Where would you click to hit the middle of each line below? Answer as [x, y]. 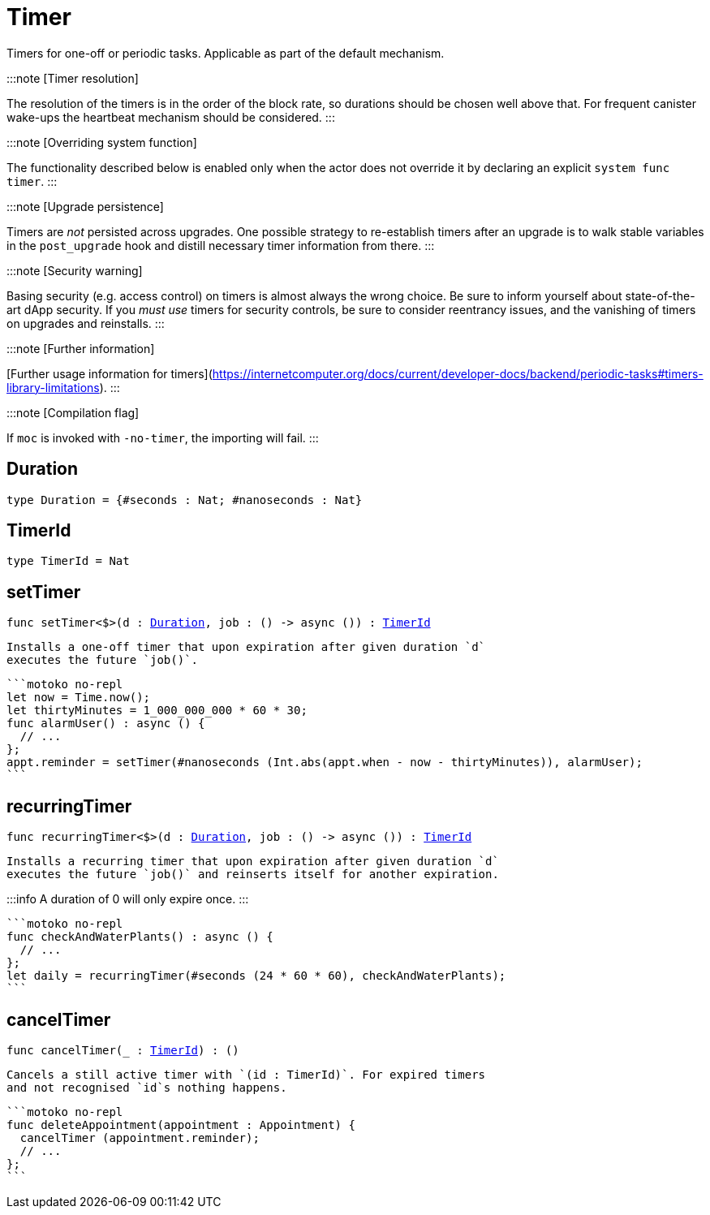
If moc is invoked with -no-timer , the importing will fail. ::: [163, 437]
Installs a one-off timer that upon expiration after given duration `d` [246, 647]
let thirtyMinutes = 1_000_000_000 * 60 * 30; [157, 711]
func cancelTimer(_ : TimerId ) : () [123, 1050]
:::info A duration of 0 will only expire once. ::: [128, 899]
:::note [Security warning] [75, 270]
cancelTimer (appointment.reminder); [140, 1137]
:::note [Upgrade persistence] [85, 206]
